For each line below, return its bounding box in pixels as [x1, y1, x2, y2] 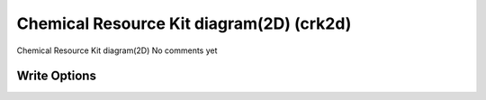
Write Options [16, 68, 96, 84]
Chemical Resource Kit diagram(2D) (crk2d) [16, 14, 352, 33]
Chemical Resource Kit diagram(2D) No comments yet [16, 45, 218, 56]
